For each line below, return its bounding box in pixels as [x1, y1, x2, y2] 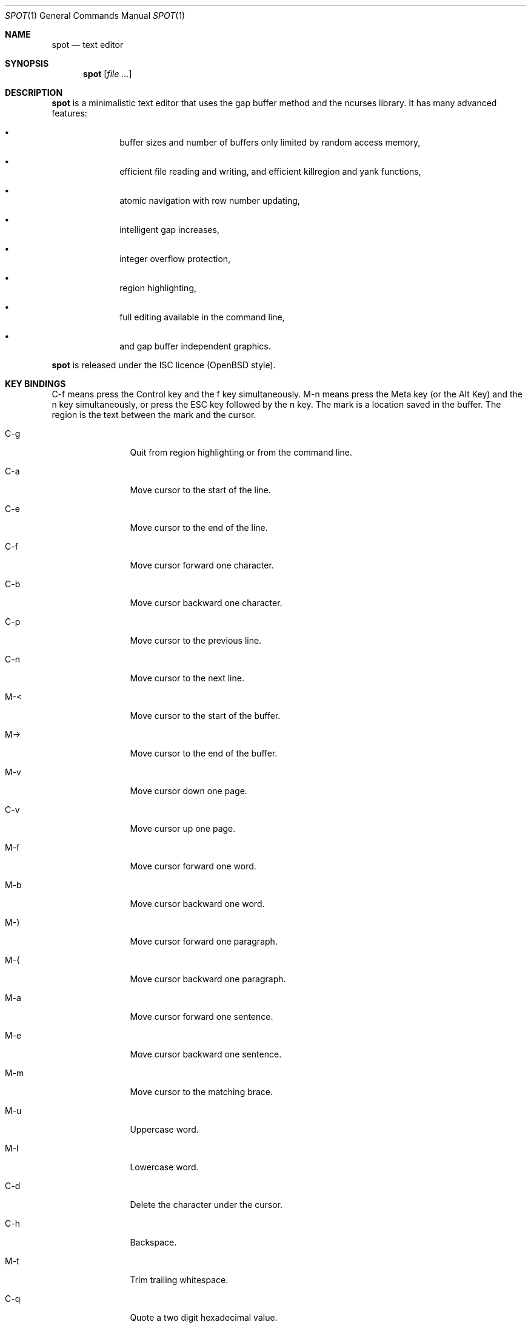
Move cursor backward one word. [130, 899, 265, 909]
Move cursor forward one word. [130, 861, 256, 871]
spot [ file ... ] [83, 69, 132, 79]
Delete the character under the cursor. [130, 1199, 283, 1210]
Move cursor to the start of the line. [130, 485, 271, 495]
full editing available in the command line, [119, 312, 285, 322]
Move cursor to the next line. [130, 673, 244, 683]
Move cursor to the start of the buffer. [130, 710, 281, 721]
